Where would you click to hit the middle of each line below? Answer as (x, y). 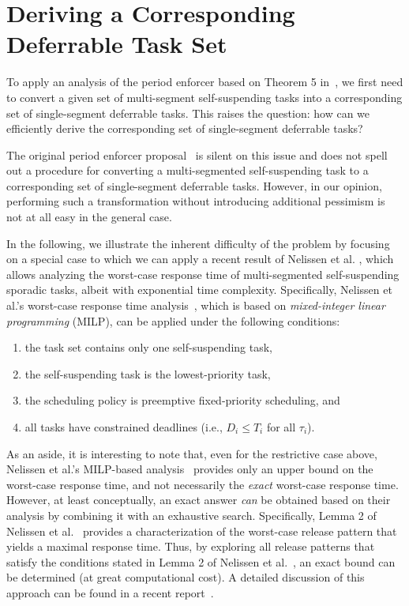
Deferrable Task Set (117, 44)
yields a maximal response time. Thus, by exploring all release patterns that (191, 546)
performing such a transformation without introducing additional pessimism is (196, 201)
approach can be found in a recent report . (110, 592)
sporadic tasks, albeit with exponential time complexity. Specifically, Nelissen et (199, 290)
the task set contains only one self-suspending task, (148, 347)
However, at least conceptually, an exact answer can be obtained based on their (199, 500)
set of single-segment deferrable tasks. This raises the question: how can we (188, 113)
